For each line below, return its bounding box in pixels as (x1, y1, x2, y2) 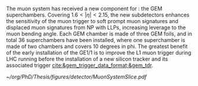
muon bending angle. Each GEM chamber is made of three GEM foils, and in (6, 30, 192, 37)
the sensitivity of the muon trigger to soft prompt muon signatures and (6, 18, 178, 24)
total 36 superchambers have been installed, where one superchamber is (6, 37, 186, 43)
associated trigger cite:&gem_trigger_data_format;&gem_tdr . (6, 62, 153, 69)
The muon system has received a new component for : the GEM (6, 5, 162, 12)
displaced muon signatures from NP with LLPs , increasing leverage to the (6, 24, 186, 31)
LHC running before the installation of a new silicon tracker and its (6, 56, 168, 62)
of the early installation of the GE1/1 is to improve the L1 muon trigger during (6, 49, 191, 56)
